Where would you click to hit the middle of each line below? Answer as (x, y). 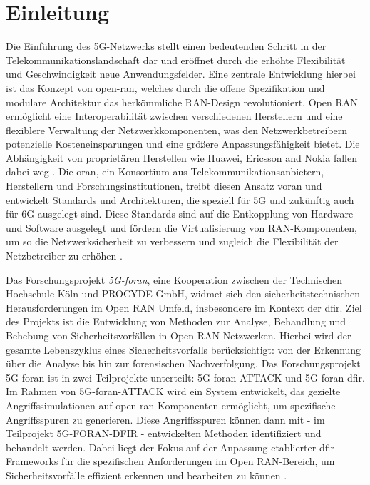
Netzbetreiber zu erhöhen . (64, 256)
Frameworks (32, 461)
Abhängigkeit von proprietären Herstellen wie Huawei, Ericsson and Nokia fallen (181, 157)
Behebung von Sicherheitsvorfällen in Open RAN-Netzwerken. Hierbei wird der (179, 335)
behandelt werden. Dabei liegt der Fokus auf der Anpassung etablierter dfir (170, 447)
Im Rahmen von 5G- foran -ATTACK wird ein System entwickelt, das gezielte (173, 391)
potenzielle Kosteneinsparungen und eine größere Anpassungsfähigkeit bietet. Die (183, 144)
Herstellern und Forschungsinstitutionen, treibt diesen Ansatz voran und (164, 186)
